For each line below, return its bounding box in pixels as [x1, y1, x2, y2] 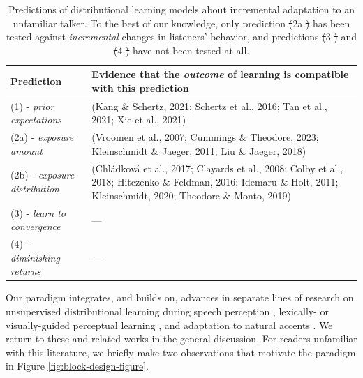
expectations [10, 112, 62, 127]
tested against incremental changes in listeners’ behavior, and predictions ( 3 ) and [6, 29, 357, 44]
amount [10, 143, 43, 158]
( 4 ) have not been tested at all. [113, 43, 250, 57]
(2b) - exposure [10, 167, 75, 182]
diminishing [10, 250, 60, 264]
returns [10, 264, 41, 278]
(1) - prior [10, 98, 54, 113]
